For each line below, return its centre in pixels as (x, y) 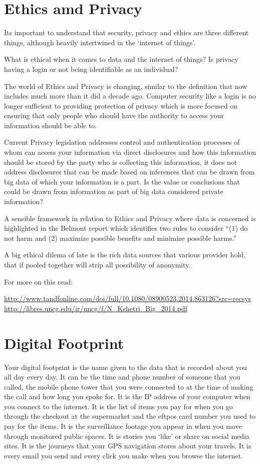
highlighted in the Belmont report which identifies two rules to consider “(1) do (126, 228)
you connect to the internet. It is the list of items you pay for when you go (118, 406)
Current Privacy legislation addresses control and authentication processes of (122, 142)
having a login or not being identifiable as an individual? (91, 69)
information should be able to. (51, 125)
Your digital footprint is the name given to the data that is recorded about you (125, 367)
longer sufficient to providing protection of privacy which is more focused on (121, 105)
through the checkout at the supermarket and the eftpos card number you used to (130, 416)
